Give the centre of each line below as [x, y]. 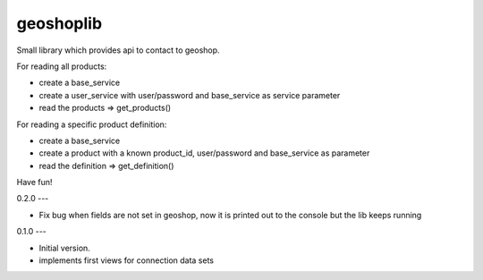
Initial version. [65, 248]
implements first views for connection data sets [127, 260]
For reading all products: [62, 66]
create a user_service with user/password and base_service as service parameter [190, 95]
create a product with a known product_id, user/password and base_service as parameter [204, 153]
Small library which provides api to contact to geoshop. [118, 50]
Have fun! [34, 182]
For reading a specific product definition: [92, 124]
